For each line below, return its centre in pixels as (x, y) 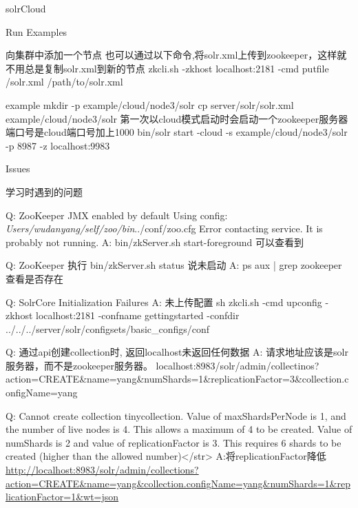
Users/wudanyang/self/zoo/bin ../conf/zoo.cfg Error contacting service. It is (164, 228)
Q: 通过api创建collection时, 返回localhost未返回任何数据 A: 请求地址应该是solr (177, 352)
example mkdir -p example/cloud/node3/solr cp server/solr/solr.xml (150, 104)
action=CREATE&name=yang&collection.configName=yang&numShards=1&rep (178, 483)
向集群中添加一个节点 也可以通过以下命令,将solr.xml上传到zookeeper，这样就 (176, 55)
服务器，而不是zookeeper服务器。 (79, 365)
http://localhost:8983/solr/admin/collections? (102, 470)
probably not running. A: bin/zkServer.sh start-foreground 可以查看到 (155, 242)
